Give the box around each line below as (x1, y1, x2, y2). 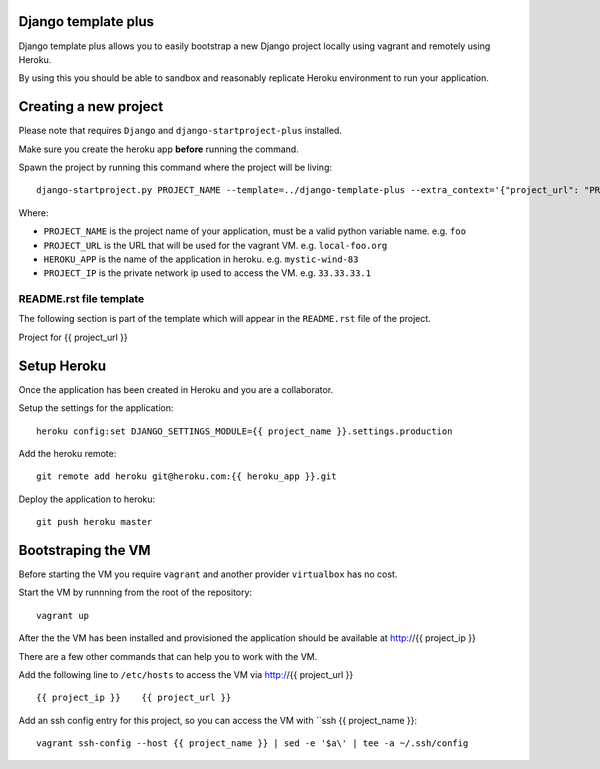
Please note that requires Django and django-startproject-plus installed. (18, 125, 342, 137)
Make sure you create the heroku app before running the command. (18, 143, 299, 155)
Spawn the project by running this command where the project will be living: (18, 161, 333, 173)
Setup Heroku (18, 357, 107, 374)
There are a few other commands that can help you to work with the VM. (18, 650, 318, 662)
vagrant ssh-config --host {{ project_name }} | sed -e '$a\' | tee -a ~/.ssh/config (36, 738, 469, 749)
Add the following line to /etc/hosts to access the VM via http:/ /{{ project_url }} (18, 668, 354, 680)
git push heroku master (36, 516, 153, 528)
